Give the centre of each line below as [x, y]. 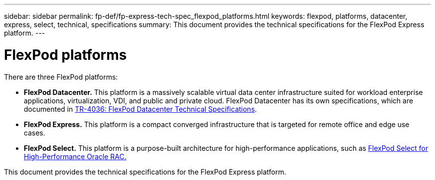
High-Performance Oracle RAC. [75, 156]
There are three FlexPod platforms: [61, 77]
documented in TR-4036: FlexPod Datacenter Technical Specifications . [141, 109]
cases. [35, 133]
